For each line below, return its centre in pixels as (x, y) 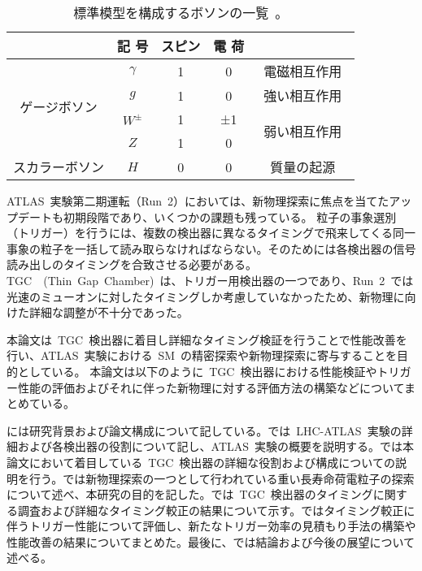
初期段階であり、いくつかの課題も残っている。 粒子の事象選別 (230, 216)
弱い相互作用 (303, 131)
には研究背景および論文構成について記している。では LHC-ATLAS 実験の (204, 430)
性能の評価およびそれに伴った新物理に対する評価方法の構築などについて (211, 387)
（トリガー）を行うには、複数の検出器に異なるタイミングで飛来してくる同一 (211, 233)
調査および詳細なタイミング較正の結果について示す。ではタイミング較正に (216, 510)
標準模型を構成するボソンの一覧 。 (181, 13)
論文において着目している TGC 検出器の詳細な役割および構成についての (201, 462)
